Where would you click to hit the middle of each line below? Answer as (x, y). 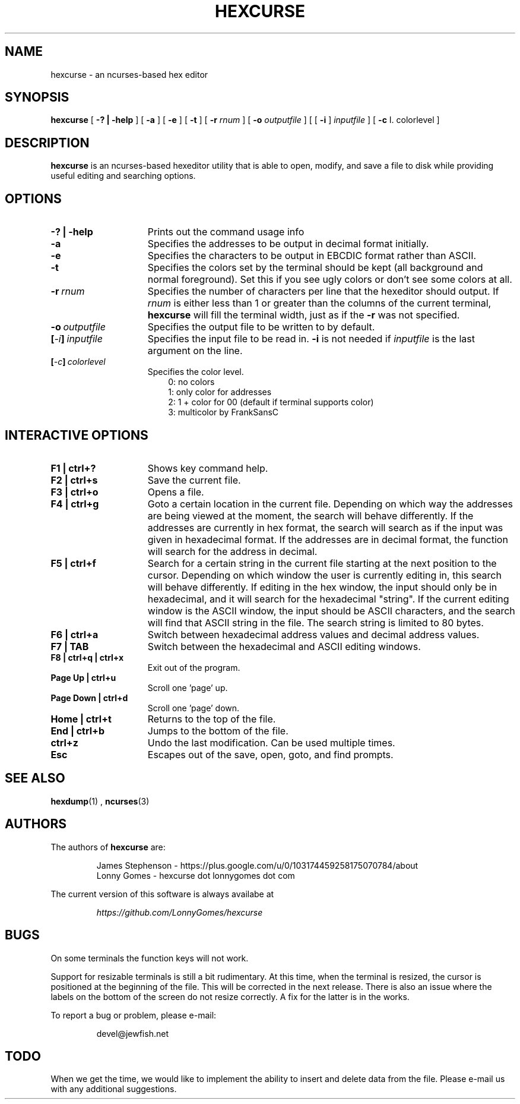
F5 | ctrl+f (73, 563)
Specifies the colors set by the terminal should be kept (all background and (315, 268)
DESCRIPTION (47, 143)
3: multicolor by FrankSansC (223, 412)
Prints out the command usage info (226, 232)
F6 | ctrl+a (74, 634)
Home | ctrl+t (81, 719)
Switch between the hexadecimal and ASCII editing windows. (284, 646)
